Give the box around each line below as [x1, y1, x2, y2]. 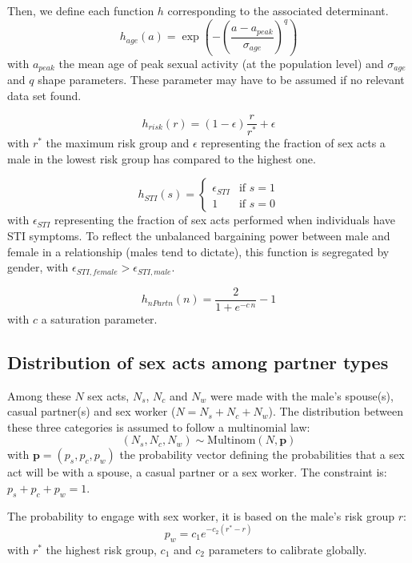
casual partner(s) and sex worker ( [7, 403, 176, 420]
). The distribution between [268, 403, 404, 420]
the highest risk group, [46, 541, 157, 557]
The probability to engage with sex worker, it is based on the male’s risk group [7, 507, 394, 524]
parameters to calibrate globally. [208, 541, 367, 557]
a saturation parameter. [41, 310, 158, 327]
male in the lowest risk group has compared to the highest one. [7, 150, 316, 167]
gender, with [7, 259, 69, 275]
